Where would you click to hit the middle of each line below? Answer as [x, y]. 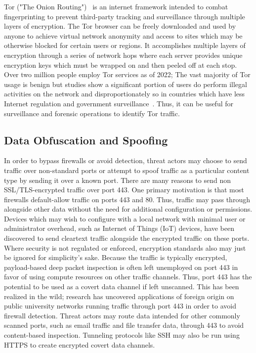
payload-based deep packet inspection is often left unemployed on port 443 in [121, 267]
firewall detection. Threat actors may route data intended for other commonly [122, 315]
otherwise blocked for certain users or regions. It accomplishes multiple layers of [125, 45]
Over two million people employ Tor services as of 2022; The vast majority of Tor [127, 74]
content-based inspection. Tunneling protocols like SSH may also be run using [122, 335]
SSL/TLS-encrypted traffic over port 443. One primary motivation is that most [124, 190]
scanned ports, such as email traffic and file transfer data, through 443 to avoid [124, 325]
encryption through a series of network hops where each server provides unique [123, 55]
